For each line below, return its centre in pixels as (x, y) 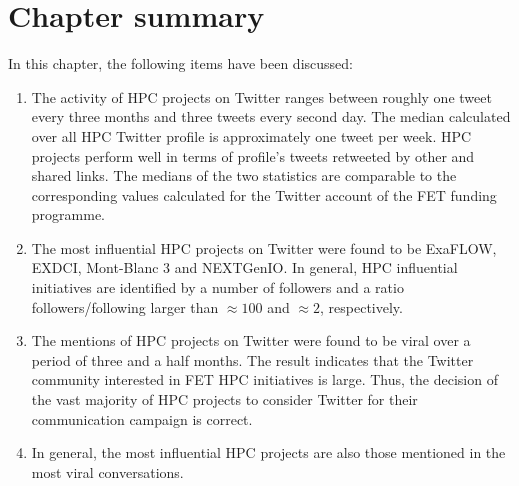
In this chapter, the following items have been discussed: (180, 63)
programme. (68, 214)
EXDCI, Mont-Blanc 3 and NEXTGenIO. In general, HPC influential (244, 267)
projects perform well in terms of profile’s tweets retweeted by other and (253, 155)
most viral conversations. (107, 471)
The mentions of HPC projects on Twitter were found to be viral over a (251, 340)
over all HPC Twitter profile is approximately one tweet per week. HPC (251, 135)
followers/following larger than (125, 306)
